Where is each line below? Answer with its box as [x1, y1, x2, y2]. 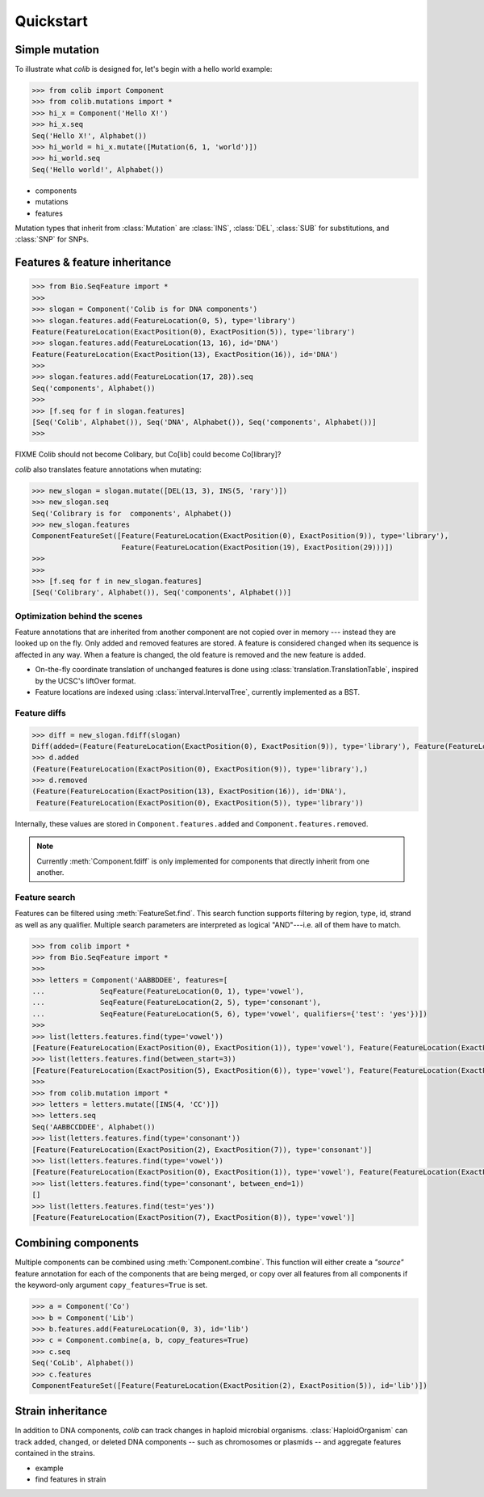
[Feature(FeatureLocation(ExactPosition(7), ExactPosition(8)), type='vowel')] [31, 1213, 356, 1222]
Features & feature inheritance [15, 255, 172, 270]
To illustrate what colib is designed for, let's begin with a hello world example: [15, 65, 273, 74]
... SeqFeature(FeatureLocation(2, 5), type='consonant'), [31, 998, 322, 1007]
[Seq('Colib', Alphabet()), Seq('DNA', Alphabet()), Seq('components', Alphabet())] [31, 418, 377, 427]
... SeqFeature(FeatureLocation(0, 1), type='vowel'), [31, 986, 305, 996]
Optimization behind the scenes [15, 610, 143, 621]
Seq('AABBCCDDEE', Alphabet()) [31, 1122, 156, 1131]
